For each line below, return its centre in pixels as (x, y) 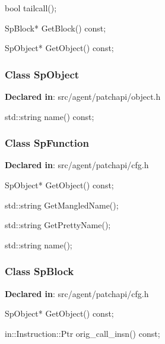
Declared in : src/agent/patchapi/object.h (83, 96)
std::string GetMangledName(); (62, 205)
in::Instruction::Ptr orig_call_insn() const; (82, 333)
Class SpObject (42, 74)
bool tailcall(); (31, 8)
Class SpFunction (47, 143)
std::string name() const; (50, 116)
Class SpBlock (39, 271)
